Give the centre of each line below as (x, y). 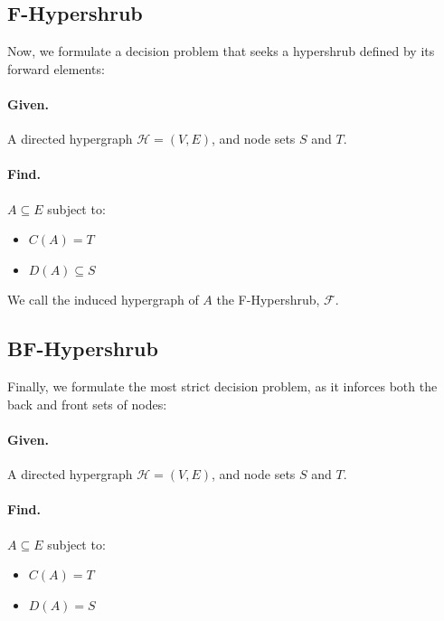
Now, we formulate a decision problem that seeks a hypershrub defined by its (221, 51)
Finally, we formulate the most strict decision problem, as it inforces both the (222, 386)
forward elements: (56, 68)
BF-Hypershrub (83, 348)
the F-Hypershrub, (268, 300)
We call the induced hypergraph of (103, 300)
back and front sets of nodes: (87, 404)
